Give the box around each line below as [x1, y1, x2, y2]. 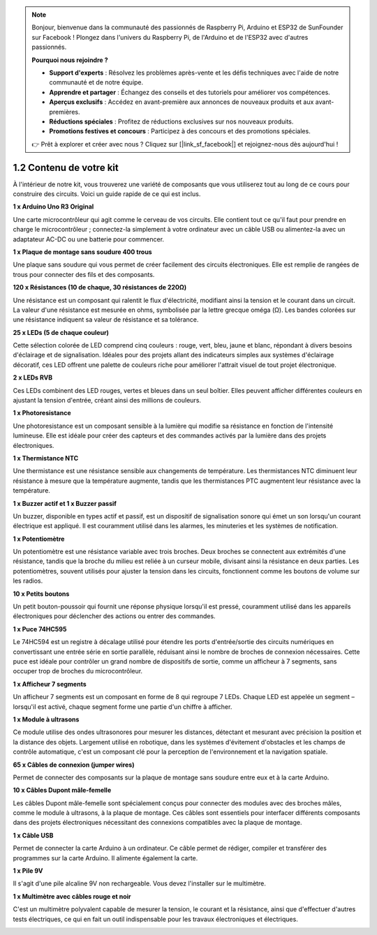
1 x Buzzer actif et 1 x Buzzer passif [13, 499, 117, 507]
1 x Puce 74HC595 [13, 624, 67, 633]
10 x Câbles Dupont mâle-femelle [13, 786, 112, 795]
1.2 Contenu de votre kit [13, 161, 119, 174]
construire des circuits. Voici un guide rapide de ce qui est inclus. [13, 189, 201, 198]
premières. [49, 107, 80, 116]
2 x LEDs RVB [13, 373, 52, 382]
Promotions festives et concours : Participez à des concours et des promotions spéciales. [49, 127, 311, 135]
